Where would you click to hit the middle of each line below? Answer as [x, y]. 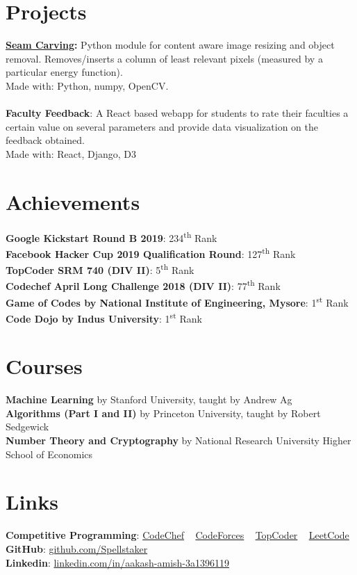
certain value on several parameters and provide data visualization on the [162, 126]
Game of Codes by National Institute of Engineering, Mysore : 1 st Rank [177, 301]
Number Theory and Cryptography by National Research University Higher [178, 440]
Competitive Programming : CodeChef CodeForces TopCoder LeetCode [177, 535]
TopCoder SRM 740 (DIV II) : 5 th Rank [100, 269]
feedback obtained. [45, 140]
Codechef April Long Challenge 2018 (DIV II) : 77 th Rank [143, 285]
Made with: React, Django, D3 [71, 153]
